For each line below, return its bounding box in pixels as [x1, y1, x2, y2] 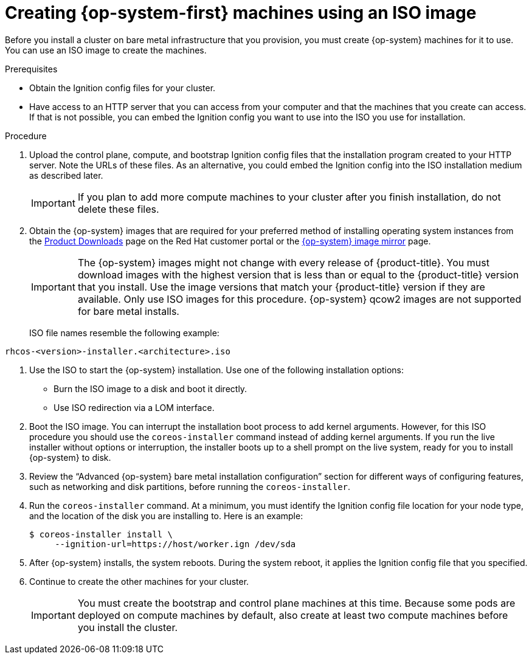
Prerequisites [5, 63, 58, 74]
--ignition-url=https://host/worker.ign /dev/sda [55, 539, 296, 549]
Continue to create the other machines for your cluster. [29, 576, 249, 587]
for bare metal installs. [77, 305, 179, 317]
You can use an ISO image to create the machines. [5, 44, 207, 55]
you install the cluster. [77, 621, 178, 633]
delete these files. [77, 202, 159, 215]
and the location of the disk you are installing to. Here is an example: [29, 510, 303, 521]
